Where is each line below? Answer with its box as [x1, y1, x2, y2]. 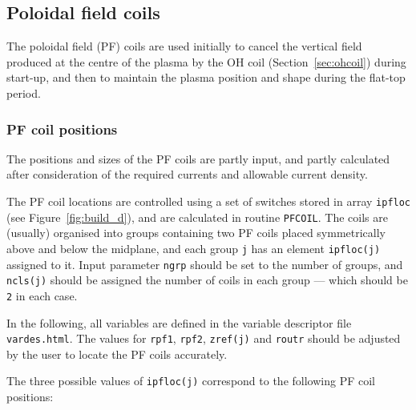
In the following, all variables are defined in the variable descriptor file [6, 314, 352, 331]
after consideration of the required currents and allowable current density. [6, 166, 368, 183]
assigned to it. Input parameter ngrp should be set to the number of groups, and [6, 255, 403, 272]
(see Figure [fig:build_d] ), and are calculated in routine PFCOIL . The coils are [6, 208, 388, 225]
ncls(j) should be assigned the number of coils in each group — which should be [6, 271, 408, 288]
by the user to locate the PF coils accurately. [6, 345, 228, 362]
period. [6, 84, 41, 101]
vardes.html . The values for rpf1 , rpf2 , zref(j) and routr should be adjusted [6, 330, 401, 347]
